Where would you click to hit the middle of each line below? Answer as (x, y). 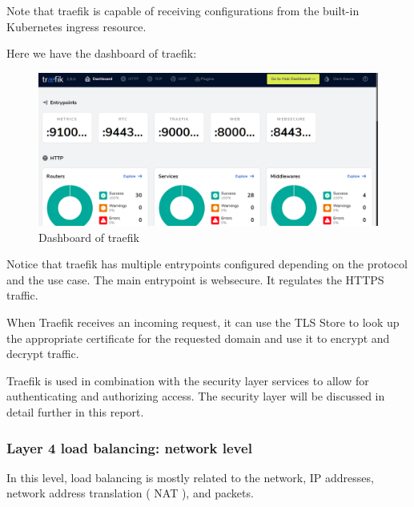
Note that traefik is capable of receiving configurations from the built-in (183, 10)
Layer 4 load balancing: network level (129, 447)
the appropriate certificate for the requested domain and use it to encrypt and (198, 338)
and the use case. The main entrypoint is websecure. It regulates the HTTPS (195, 279)
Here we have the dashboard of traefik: (102, 53)
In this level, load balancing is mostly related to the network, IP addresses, (190, 477)
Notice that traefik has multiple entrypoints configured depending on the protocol (207, 264)
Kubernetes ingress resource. (76, 26)
